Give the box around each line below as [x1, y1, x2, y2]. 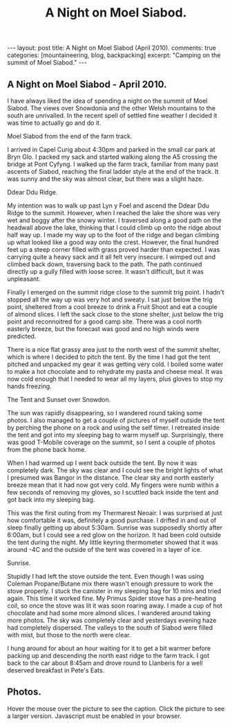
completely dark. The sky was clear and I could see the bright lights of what [7, 466, 223, 474]
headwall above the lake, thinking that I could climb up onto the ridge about [7, 223, 222, 232]
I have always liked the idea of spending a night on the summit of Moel [7, 97, 209, 105]
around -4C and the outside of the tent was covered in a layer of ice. [7, 546, 202, 553]
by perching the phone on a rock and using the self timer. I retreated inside [7, 424, 220, 432]
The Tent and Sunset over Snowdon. [7, 395, 111, 404]
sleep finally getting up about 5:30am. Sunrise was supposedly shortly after [7, 524, 223, 532]
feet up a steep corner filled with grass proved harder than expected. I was [7, 246, 220, 253]
